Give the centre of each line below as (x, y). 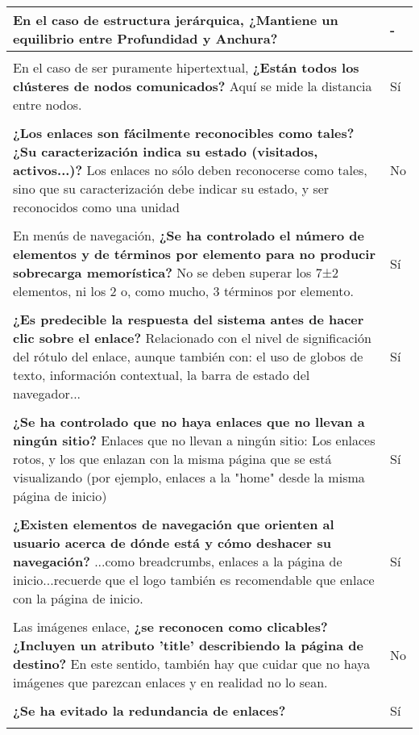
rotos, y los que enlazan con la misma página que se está (172, 459)
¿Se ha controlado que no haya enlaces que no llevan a (189, 422)
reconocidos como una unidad (96, 207)
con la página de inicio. (78, 598)
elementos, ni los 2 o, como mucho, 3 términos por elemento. (183, 291)
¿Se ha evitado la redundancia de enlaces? (149, 710)
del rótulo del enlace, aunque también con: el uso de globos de (188, 356)
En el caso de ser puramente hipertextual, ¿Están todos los (186, 67)
